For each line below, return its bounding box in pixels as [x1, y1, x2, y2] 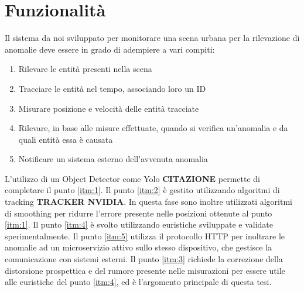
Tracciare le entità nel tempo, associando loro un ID [18, 82, 206, 94]
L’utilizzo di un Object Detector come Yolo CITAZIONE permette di [5, 172, 261, 184]
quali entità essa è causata [18, 133, 113, 145]
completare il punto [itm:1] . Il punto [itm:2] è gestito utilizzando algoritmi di [5, 184, 280, 196]
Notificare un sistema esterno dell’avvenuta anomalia [18, 153, 208, 165]
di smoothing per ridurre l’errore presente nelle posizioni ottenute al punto [5, 207, 272, 219]
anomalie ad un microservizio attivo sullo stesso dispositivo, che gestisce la [5, 241, 272, 253]
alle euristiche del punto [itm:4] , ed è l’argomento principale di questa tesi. [5, 276, 272, 288]
